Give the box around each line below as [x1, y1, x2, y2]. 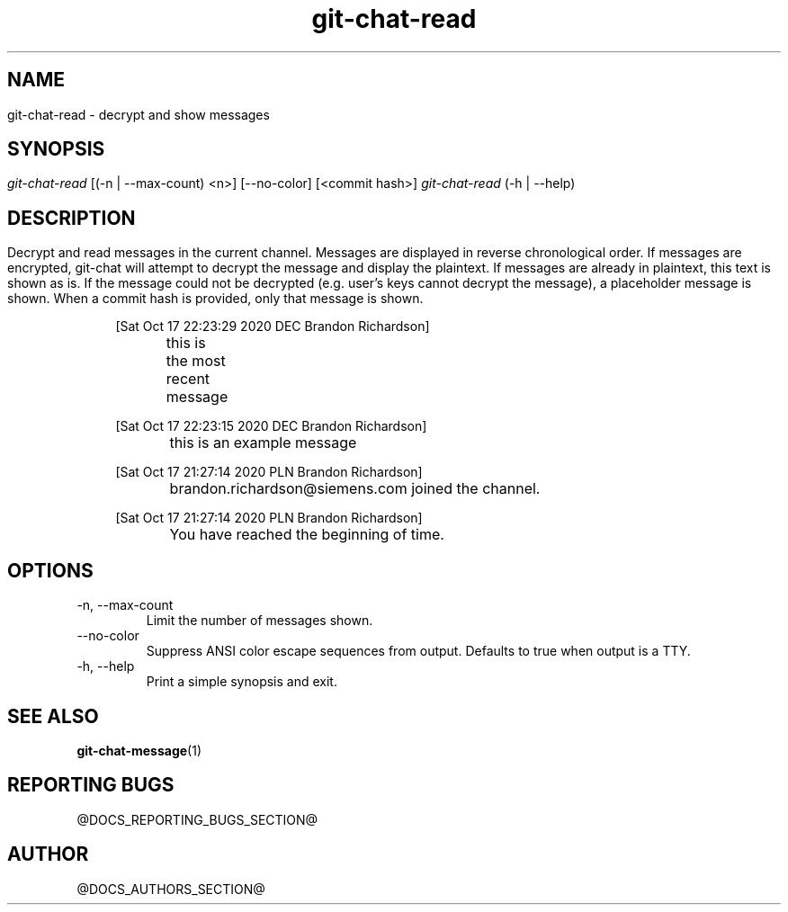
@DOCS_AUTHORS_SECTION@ [76, 881, 265, 897]
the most [166, 352, 226, 371]
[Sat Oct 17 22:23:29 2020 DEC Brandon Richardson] [115, 318, 430, 335]
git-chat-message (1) [76, 742, 202, 758]
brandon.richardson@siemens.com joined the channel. [169, 479, 541, 498]
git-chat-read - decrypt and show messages [7, 106, 270, 122]
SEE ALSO [7, 704, 99, 728]
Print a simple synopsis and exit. [146, 674, 337, 690]
